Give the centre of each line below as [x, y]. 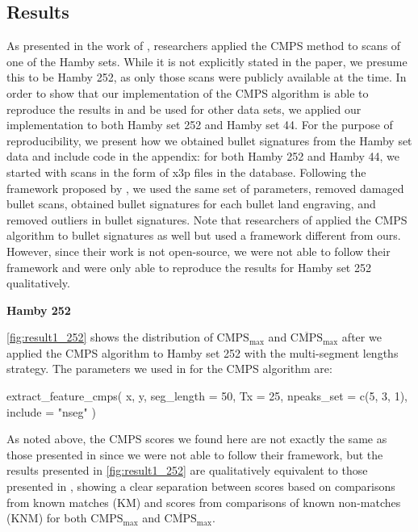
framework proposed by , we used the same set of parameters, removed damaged [205, 188]
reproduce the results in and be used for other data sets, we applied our [184, 109]
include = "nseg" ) [51, 411]
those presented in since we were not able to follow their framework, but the [195, 454]
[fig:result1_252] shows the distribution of [110, 337]
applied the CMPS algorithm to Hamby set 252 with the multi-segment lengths [203, 352]
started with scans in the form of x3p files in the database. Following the [186, 172]
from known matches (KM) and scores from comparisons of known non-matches [204, 502]
